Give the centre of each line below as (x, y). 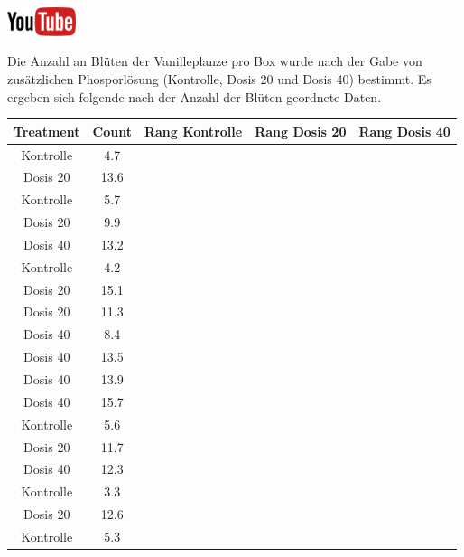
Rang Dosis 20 (301, 131)
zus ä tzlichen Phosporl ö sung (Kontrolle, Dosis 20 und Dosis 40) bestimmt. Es (219, 79)
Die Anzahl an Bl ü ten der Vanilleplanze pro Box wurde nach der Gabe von (215, 61)
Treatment (47, 131)
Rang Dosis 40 (404, 131)
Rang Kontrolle (193, 131)
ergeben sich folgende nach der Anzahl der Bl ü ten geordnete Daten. (195, 96)
